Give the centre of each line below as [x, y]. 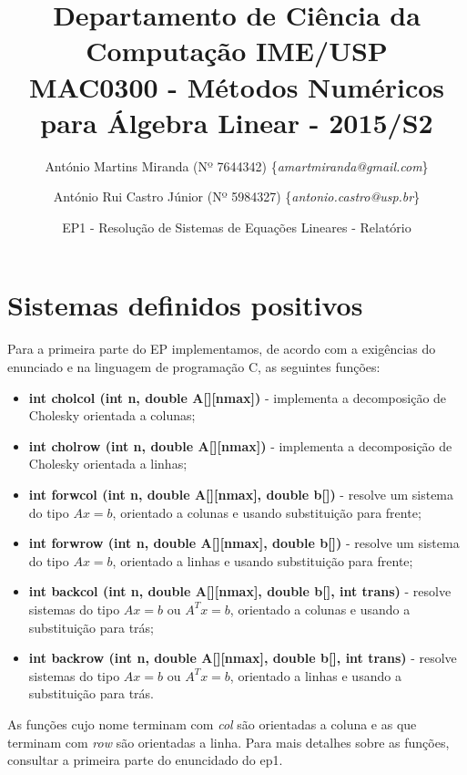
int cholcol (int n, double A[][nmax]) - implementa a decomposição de [238, 397]
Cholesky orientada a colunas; [112, 415]
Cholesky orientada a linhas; [108, 464]
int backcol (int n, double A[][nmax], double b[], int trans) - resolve [240, 591]
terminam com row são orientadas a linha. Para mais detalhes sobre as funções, [228, 742]
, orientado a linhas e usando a [315, 675]
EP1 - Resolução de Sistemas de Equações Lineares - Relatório [237, 227]
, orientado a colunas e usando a [320, 609]
